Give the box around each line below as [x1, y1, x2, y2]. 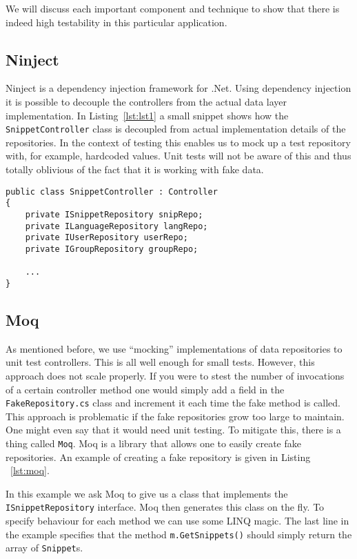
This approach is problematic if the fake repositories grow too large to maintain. [6, 409, 345, 423]
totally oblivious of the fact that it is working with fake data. [6, 162, 264, 177]
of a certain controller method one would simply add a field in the [6, 382, 285, 396]
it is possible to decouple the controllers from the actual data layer [6, 94, 287, 108]
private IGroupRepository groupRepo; [25, 244, 198, 254]
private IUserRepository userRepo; [25, 233, 188, 243]
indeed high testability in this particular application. [6, 14, 227, 29]
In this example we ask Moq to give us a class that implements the [6, 486, 288, 500]
